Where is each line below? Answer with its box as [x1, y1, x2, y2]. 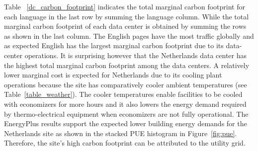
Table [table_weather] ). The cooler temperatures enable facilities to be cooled [4, 89, 243, 99]
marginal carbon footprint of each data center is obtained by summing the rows [4, 21, 247, 31]
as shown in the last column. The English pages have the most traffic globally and [4, 30, 254, 41]
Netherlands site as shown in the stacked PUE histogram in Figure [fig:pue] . [4, 128, 237, 138]
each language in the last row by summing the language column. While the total [4, 11, 249, 21]
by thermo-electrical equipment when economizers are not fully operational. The [4, 108, 249, 119]
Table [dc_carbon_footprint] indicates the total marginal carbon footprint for [4, 1, 245, 11]
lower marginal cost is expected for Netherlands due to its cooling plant [4, 70, 222, 80]
